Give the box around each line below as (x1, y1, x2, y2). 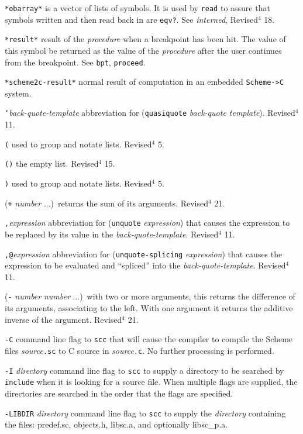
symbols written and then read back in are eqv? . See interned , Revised (5, 13, 258, 25)
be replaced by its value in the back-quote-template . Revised (5, 228, 219, 240)
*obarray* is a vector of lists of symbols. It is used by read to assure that (5, 2, 270, 13)
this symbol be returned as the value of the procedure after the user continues (5, 44, 282, 56)
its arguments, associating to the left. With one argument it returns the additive (5, 302, 293, 314)
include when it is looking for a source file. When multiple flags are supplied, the (5, 376, 298, 388)
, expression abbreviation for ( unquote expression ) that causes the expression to (5, 216, 290, 229)
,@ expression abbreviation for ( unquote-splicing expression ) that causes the (5, 247, 283, 260)
